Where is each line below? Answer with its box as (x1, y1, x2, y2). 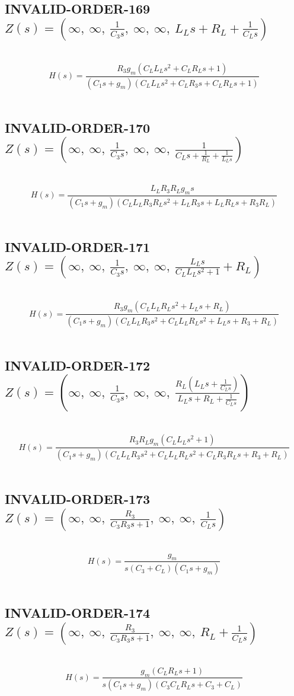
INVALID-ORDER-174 (5, 604, 151, 622)
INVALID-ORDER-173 (5, 490, 151, 508)
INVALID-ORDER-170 (5, 118, 151, 136)
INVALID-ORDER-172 (5, 356, 151, 374)
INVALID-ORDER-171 (5, 237, 151, 256)
